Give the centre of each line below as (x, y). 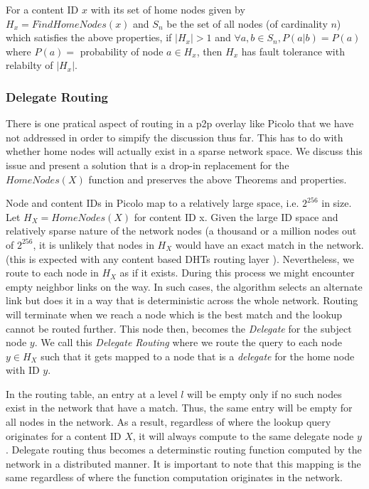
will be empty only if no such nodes (264, 393)
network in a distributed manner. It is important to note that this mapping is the (183, 463)
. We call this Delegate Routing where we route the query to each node (188, 342)
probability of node (122, 51)
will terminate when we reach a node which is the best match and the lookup (174, 314)
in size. (337, 203)
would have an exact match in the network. (269, 244)
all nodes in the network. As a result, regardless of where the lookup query (169, 422)
